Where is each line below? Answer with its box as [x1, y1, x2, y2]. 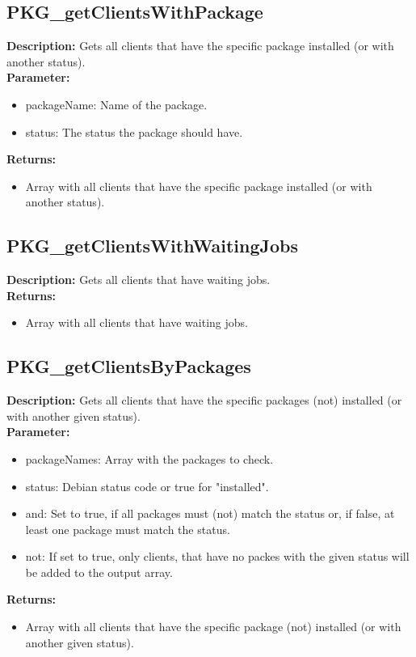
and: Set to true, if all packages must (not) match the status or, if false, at [25, 505, 395, 522]
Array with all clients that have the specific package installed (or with [25, 177, 372, 194]
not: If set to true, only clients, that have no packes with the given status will [25, 548, 410, 565]
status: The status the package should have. [25, 123, 243, 140]
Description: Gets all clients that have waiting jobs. [6, 271, 271, 288]
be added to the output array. [25, 563, 173, 580]
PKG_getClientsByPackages [6, 354, 251, 379]
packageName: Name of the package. [25, 95, 208, 112]
